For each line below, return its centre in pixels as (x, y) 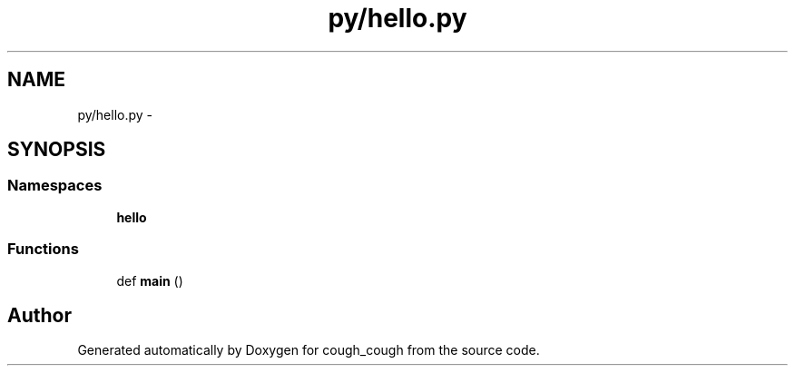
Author (39, 315)
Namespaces (55, 186)
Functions (43, 249)
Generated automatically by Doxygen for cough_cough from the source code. (309, 350)
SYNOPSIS (57, 150)
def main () (150, 280)
